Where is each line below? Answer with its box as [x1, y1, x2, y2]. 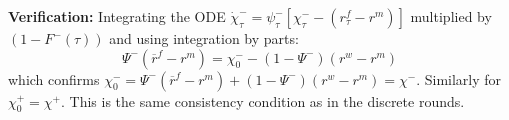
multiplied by [410, 6, 492, 26]
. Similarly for [416, 68, 502, 89]
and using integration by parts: [109, 28, 299, 48]
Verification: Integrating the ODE [8, 6, 226, 26]
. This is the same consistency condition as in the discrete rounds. [61, 90, 465, 111]
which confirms [8, 68, 100, 89]
